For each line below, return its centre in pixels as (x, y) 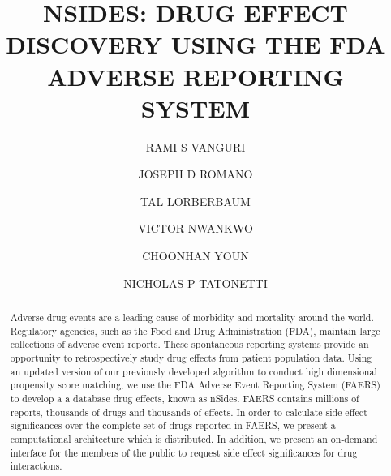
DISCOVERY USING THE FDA (195, 44)
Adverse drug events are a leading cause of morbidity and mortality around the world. (192, 317)
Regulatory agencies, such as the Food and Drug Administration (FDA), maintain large (195, 330)
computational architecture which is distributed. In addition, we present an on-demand (194, 438)
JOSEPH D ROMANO (195, 174)
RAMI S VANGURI (195, 146)
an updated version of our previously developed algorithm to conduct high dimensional (193, 371)
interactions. (36, 466)
